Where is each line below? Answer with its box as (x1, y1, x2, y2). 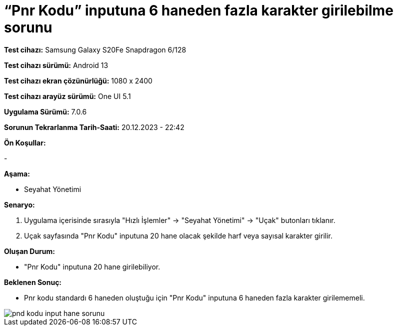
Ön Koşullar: (4, 138, 46, 147)
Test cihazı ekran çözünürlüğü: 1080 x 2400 (4, 76, 152, 85)
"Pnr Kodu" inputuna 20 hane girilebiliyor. (24, 262, 160, 271)
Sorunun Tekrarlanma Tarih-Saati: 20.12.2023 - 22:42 (4, 122, 184, 131)
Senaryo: (4, 200, 35, 209)
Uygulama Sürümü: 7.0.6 (4, 107, 87, 116)
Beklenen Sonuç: (4, 277, 62, 286)
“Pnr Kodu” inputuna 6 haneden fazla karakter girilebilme (4, 2, 393, 19)
